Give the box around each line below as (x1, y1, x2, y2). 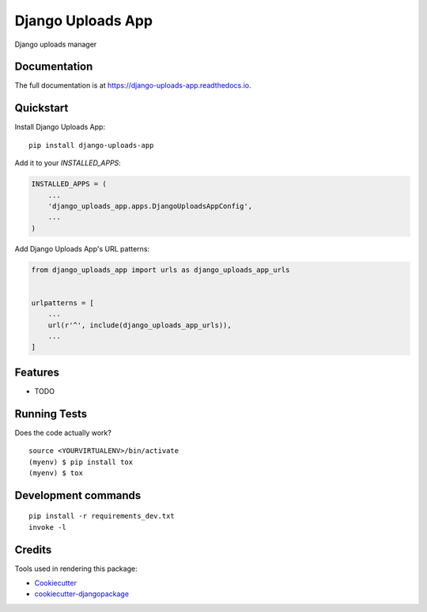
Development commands (14, 489, 142, 502)
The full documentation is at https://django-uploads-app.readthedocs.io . (14, 81, 252, 90)
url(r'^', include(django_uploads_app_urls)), (47, 320, 232, 330)
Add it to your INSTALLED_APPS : (14, 158, 122, 168)
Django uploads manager (14, 40, 97, 49)
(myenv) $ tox (28, 468, 83, 478)
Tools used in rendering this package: (14, 564, 138, 573)
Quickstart (14, 101, 69, 115)
